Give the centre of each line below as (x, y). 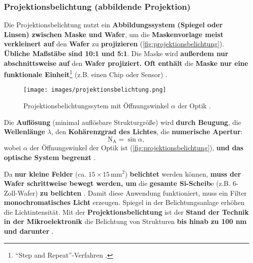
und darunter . (29, 231)
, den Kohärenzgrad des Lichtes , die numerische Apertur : (147, 131)
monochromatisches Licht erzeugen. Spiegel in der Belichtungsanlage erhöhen (124, 202)
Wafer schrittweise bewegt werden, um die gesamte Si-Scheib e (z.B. (117, 183)
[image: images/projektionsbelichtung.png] (95, 90)
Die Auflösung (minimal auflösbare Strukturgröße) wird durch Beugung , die (123, 122)
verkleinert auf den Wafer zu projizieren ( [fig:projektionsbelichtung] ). (114, 44)
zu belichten (61, 192)
